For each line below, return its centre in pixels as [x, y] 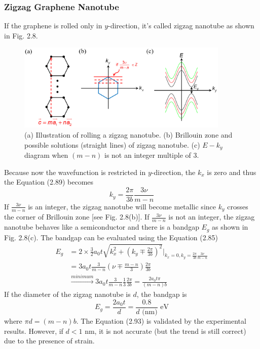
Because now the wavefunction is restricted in [75, 172]
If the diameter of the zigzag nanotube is [67, 294]
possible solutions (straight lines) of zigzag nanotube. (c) [112, 144]
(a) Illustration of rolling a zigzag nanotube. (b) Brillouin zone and [128, 135]
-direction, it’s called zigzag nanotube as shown [181, 26]
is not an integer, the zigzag [212, 217]
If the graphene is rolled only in [53, 26]
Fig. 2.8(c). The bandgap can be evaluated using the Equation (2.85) [111, 237]
